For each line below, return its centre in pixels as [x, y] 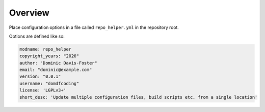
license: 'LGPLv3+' [43, 90]
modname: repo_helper [45, 49]
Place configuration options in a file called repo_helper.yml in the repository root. [94, 27]
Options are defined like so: [37, 36]
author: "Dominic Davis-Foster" [58, 63]
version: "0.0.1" [40, 77]
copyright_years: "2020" [49, 56]
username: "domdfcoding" [49, 83]
